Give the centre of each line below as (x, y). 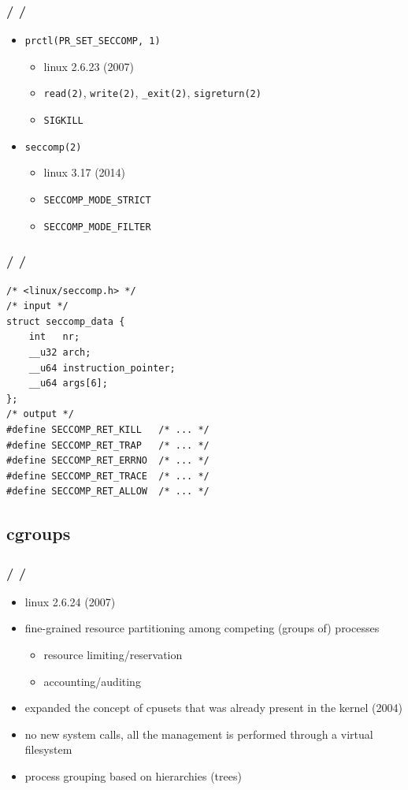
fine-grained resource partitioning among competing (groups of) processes (202, 628)
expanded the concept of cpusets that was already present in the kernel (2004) (213, 708)
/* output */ (40, 414)
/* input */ (37, 306)
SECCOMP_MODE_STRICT (97, 201)
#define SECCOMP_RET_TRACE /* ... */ (108, 476)
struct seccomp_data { (66, 321)
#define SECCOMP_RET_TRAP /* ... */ (108, 445)
